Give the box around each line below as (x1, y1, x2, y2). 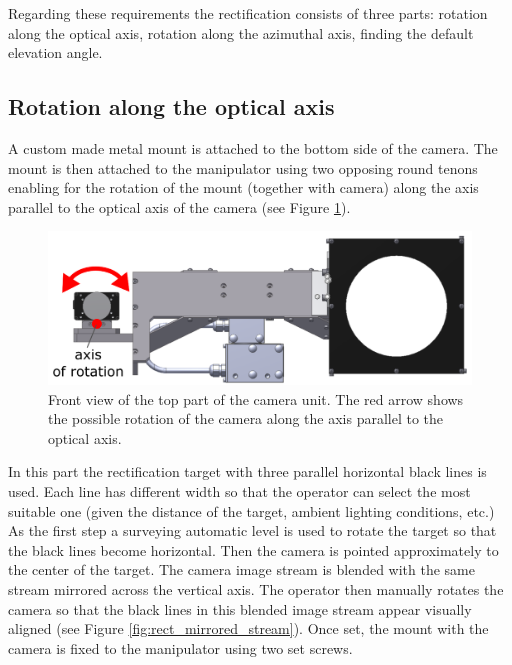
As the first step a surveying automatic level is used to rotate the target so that (8, 520, 497, 541)
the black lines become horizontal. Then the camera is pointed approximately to (8, 539, 499, 560)
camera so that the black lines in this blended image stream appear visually (8, 598, 472, 619)
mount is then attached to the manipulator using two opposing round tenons (8, 157, 478, 178)
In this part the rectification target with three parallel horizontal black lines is (8, 461, 487, 482)
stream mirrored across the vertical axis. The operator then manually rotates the (8, 578, 504, 599)
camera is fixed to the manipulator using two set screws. (8, 637, 353, 658)
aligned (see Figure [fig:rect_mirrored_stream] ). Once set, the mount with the (8, 618, 489, 639)
